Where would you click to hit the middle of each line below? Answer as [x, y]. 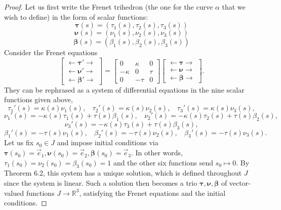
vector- [240, 183]
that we [234, 7]
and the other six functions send [163, 162]
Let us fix [19, 142]
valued [14, 193]
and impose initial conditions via [108, 142]
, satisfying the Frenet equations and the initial [152, 193]
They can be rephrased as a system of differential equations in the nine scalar [124, 89]
